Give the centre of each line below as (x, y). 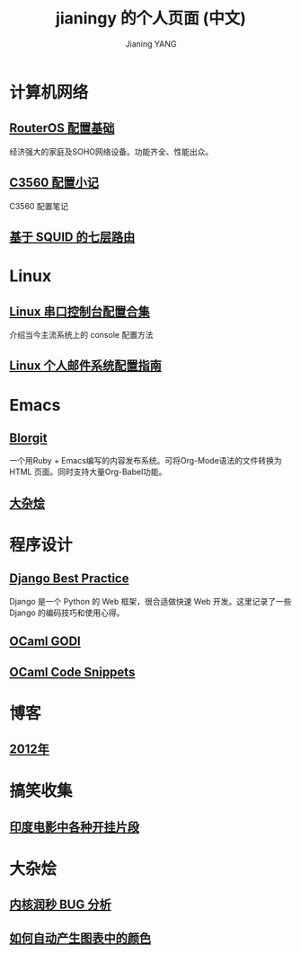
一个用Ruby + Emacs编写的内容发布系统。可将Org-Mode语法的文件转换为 (146, 461)
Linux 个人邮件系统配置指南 (85, 366)
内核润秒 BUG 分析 (60, 905)
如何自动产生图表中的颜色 (80, 938)
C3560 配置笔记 (39, 206)
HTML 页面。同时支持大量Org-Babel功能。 (88, 472)
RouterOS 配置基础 (62, 128)
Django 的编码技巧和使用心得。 (67, 613)
